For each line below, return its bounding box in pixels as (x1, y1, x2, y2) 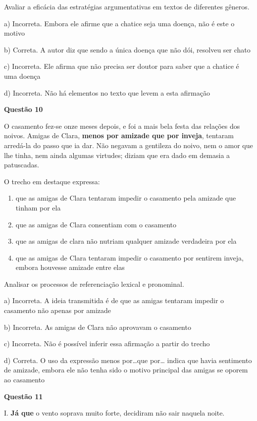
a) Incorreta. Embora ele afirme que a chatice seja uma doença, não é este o (4, 18, 235, 28)
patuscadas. (4, 159, 39, 170)
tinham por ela (15, 202, 61, 212)
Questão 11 (4, 391, 43, 401)
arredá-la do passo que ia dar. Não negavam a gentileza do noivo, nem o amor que (4, 140, 253, 150)
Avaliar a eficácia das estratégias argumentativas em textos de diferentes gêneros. (4, 1, 250, 11)
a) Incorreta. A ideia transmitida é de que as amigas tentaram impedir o (4, 295, 224, 306)
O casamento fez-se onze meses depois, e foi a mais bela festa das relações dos (4, 120, 240, 131)
